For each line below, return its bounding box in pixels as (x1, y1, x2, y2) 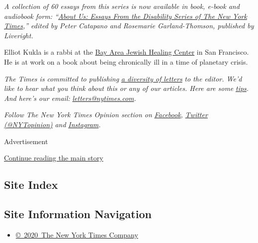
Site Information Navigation (4, 206, 152, 221)
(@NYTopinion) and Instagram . (4, 119, 101, 129)
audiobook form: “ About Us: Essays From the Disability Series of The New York (4, 10, 247, 21)
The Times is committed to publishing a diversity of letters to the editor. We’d (4, 73, 242, 83)
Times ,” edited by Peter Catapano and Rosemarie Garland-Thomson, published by (4, 20, 254, 31)
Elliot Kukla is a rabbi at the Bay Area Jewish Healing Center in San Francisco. (4, 47, 249, 57)
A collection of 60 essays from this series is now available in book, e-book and (4, 1, 240, 11)
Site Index (4, 177, 58, 192)
